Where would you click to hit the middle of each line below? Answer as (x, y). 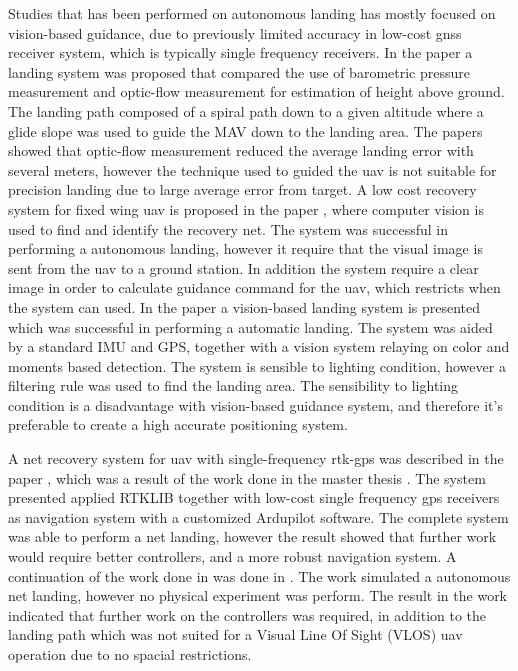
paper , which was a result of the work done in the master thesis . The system (247, 477)
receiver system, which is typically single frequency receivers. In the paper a (240, 52)
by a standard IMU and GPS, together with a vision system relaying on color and (259, 346)
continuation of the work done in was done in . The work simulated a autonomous (259, 575)
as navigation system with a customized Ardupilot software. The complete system (258, 516)
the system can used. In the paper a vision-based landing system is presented (244, 306)
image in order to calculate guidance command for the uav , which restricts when (254, 287)
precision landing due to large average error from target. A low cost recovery (242, 189)
